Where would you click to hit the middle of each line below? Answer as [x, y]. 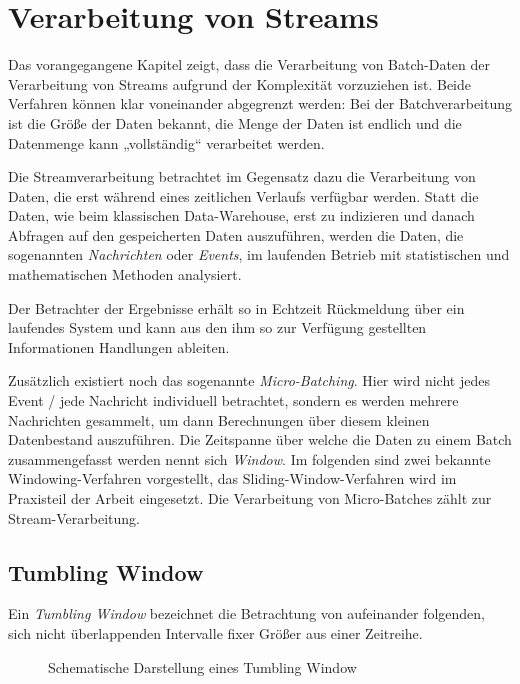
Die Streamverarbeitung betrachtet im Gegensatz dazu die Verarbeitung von [242, 176]
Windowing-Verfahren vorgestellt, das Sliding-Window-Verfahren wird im [232, 478]
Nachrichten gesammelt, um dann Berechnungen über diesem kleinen [219, 419]
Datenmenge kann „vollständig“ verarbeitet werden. [166, 142]
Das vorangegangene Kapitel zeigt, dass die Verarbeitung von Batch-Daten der [249, 64]
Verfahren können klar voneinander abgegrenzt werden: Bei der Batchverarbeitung [260, 103]
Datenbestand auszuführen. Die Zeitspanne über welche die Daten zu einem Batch [260, 439]
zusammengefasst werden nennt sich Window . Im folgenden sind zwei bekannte [249, 458]
